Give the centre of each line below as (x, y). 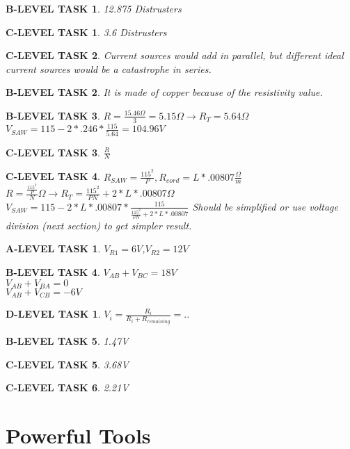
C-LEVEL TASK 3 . (53, 152)
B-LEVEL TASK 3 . (53, 115)
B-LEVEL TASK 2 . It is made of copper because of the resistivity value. (164, 92)
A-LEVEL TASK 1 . (53, 248)
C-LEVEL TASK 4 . (53, 176)
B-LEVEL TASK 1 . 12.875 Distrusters (94, 8)
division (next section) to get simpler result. (99, 225)
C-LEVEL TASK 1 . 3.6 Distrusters (86, 32)
